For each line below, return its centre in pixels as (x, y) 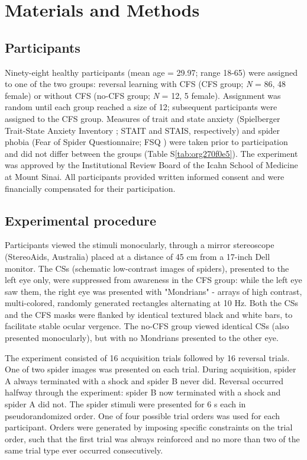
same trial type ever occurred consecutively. (84, 450)
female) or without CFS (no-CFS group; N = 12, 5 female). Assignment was (143, 95)
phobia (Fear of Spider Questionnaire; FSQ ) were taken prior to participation (146, 142)
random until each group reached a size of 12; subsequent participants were (141, 107)
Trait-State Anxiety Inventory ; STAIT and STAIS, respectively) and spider (143, 130)
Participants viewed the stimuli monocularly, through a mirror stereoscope (140, 245)
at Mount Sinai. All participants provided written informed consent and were (145, 176)
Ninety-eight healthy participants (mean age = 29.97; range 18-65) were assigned (151, 72)
